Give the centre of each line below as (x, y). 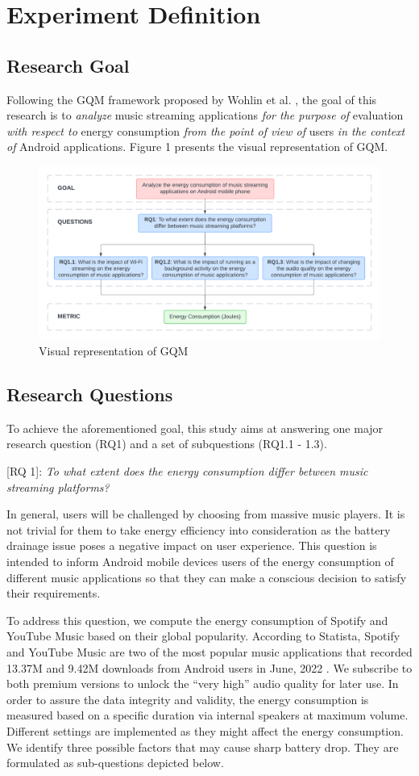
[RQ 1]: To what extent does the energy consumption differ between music (187, 471)
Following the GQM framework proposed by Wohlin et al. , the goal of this (192, 99)
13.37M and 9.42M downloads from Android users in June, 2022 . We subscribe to (209, 667)
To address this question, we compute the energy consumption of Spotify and (197, 620)
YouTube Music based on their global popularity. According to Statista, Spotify (203, 636)
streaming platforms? (58, 487)
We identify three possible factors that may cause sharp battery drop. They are (203, 747)
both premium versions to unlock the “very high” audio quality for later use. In (203, 684)
